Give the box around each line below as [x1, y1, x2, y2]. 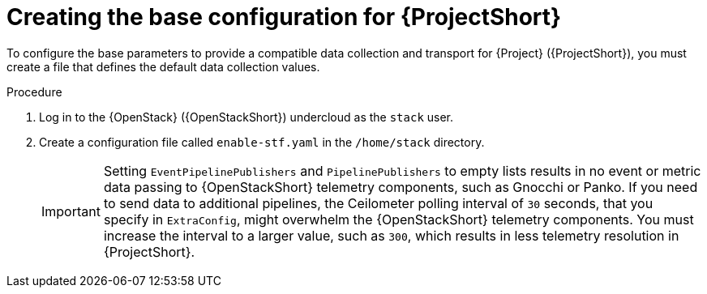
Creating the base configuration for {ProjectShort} [6, 3, 562, 31]
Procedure [6, 84, 62, 99]
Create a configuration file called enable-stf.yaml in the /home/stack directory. [39, 134, 485, 149]
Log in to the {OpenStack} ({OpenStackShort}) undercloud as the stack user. [39, 109, 454, 124]
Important [41, 202, 101, 219]
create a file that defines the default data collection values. [6, 59, 320, 74]
